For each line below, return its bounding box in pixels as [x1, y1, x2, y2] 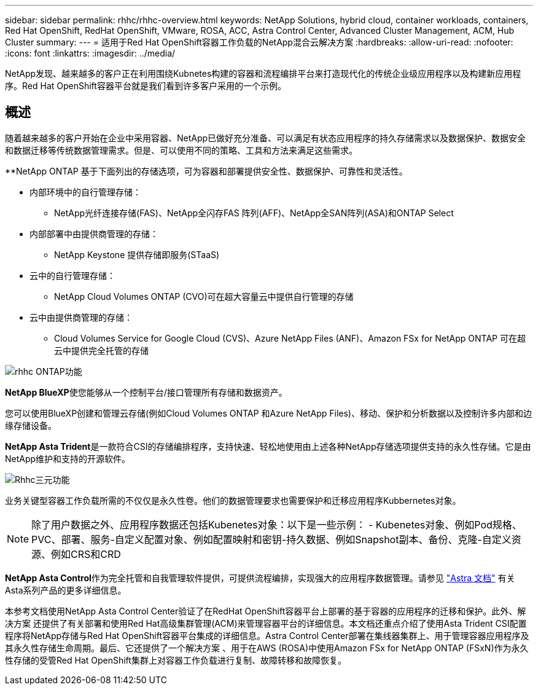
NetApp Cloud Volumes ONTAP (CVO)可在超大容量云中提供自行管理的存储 [54, 291, 354, 302]
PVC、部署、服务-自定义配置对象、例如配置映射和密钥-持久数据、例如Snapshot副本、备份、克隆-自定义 [31, 533, 512, 546]
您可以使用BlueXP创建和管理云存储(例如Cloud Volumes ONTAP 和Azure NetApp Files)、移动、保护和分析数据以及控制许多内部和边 [5, 407, 532, 418]
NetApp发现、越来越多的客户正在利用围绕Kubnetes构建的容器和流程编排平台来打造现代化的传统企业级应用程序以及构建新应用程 [5, 68, 521, 79]
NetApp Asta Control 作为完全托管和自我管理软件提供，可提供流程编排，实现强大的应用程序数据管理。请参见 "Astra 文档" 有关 [5, 572, 515, 583]
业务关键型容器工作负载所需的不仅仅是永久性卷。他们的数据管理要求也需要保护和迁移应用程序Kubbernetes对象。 [5, 495, 461, 506]
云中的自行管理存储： [29, 270, 115, 281]
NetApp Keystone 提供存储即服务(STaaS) [54, 249, 220, 260]
